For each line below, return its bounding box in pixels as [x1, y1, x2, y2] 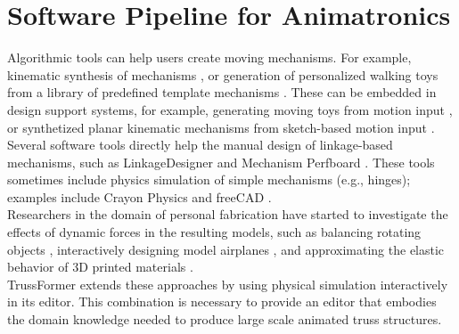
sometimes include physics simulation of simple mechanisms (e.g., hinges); [7, 170, 411, 189]
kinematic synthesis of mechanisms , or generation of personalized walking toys [7, 65, 439, 84]
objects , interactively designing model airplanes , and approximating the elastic [7, 240, 445, 258]
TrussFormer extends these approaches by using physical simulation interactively [7, 274, 448, 293]
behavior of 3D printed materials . [7, 257, 193, 276]
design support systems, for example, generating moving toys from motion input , [7, 100, 453, 118]
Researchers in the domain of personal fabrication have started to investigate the [7, 205, 448, 224]
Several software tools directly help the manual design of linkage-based [7, 135, 393, 154]
